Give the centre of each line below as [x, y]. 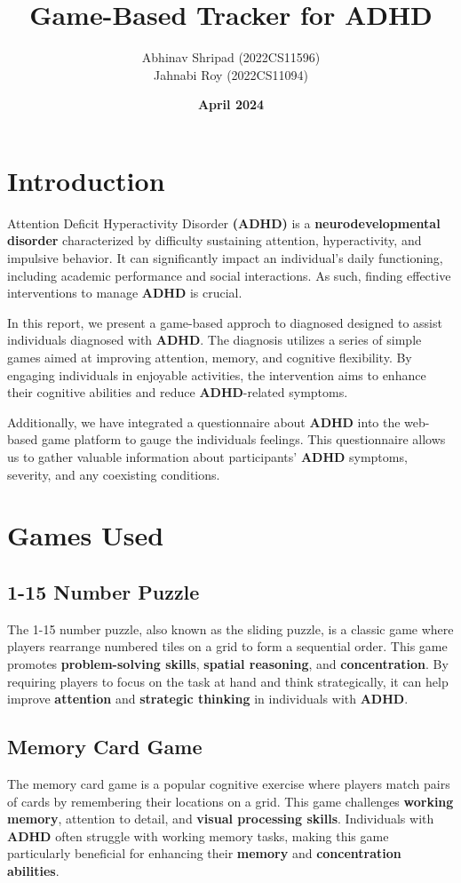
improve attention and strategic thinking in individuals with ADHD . [208, 699]
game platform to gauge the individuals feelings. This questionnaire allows [243, 439]
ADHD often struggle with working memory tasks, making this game [198, 835]
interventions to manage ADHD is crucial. [125, 293]
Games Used [86, 535]
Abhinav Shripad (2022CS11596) [231, 57]
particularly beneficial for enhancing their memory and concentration [204, 853]
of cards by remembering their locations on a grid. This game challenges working [230, 801]
